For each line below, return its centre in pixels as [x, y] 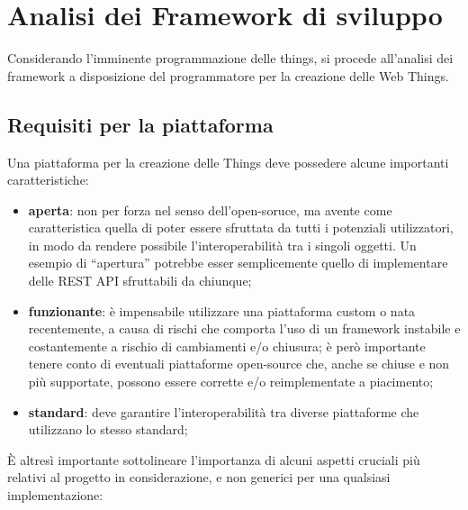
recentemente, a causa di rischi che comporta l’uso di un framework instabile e [244, 328]
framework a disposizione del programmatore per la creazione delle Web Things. [228, 75]
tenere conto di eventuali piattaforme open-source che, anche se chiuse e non [239, 364]
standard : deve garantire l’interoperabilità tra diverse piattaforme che [224, 411]
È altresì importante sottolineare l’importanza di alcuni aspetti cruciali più [214, 459]
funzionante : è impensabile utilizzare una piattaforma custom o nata [222, 310]
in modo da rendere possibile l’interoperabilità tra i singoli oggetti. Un [222, 245]
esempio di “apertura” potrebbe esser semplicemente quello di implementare [238, 263]
